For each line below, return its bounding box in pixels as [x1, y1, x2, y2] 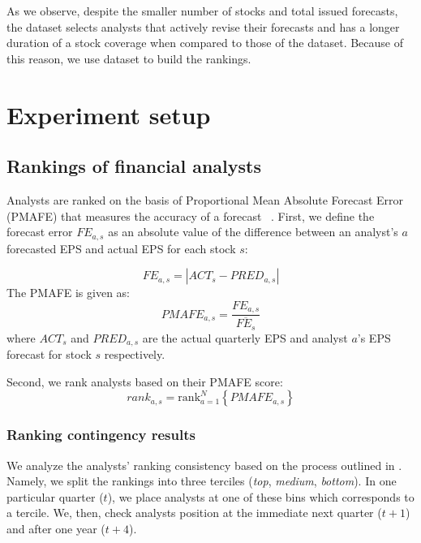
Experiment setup [6, 97, 211, 131]
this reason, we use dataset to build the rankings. [6, 50, 251, 67]
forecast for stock [6, 346, 92, 363]
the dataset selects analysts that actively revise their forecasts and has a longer [6, 18, 400, 35]
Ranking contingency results [6, 424, 195, 445]
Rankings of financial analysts [6, 153, 261, 179]
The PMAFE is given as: [6, 284, 131, 301]
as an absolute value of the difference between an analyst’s [108, 223, 398, 240]
